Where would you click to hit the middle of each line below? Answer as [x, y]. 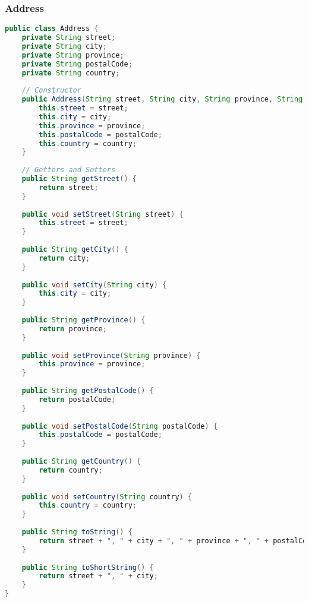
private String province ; [73, 55]
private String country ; [71, 73]
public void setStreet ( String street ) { [103, 214]
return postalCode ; [77, 399]
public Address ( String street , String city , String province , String [162, 99]
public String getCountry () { [81, 462]
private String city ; [64, 46]
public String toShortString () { [88, 567]
